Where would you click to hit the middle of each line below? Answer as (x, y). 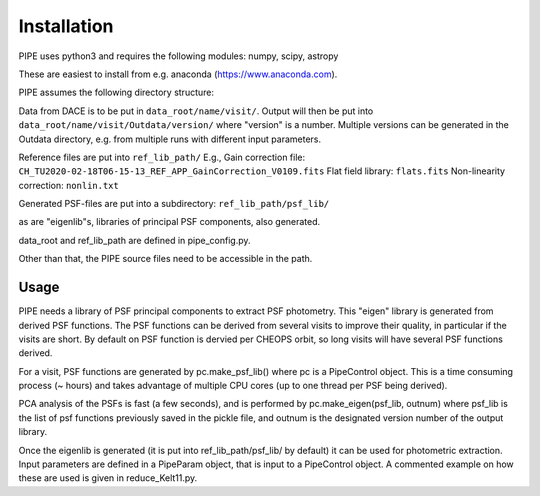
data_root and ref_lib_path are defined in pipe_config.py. (134, 240)
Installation (66, 26)
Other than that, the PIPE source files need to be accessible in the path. (165, 259)
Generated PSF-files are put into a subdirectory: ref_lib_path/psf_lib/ (174, 204)
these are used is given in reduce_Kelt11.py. (108, 478)
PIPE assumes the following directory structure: (116, 92)
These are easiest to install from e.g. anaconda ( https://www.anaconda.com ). (178, 74)
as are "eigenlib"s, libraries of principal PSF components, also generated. (169, 222)
